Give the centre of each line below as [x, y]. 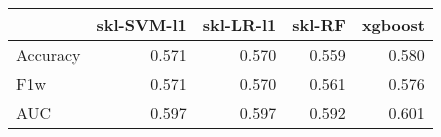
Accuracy [48, 54]
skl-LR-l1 [239, 24]
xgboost [393, 24]
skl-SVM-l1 [141, 24]
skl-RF [319, 24]
